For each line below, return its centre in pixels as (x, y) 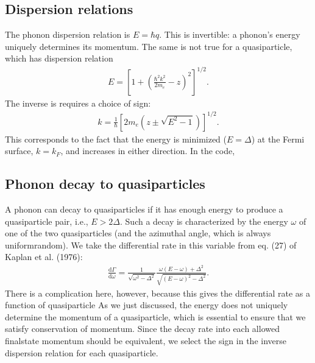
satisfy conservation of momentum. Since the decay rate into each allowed (142, 329)
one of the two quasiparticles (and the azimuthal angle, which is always (138, 233)
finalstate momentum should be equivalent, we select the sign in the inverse (146, 341)
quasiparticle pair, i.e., (47, 221)
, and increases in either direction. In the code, (148, 151)
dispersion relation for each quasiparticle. (82, 352)
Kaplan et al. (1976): (44, 257)
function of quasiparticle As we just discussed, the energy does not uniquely (147, 305)
